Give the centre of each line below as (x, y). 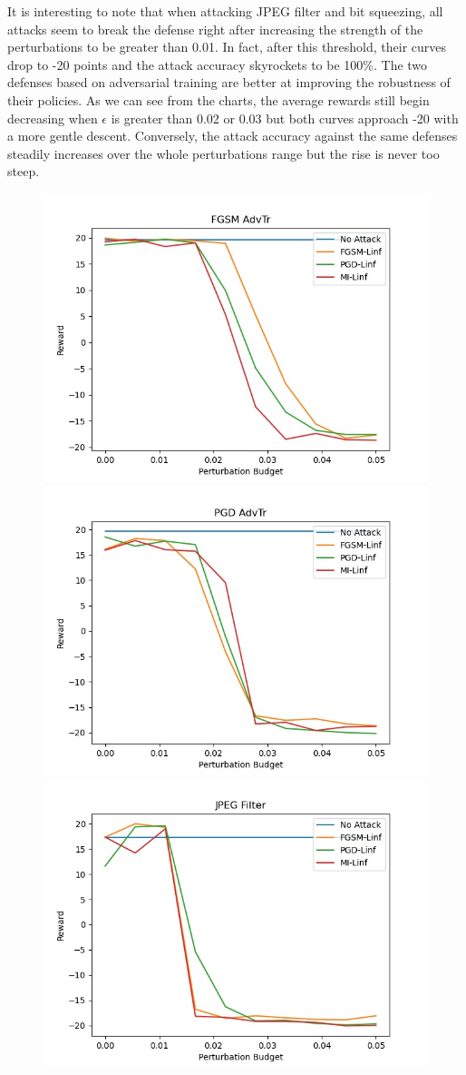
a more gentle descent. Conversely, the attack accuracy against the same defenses (233, 136)
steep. (24, 171)
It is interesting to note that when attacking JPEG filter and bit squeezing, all (225, 11)
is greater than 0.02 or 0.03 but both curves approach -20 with (285, 118)
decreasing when (53, 118)
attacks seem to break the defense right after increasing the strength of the (215, 29)
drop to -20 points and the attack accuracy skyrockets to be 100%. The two (218, 64)
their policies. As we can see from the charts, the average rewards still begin (218, 99)
